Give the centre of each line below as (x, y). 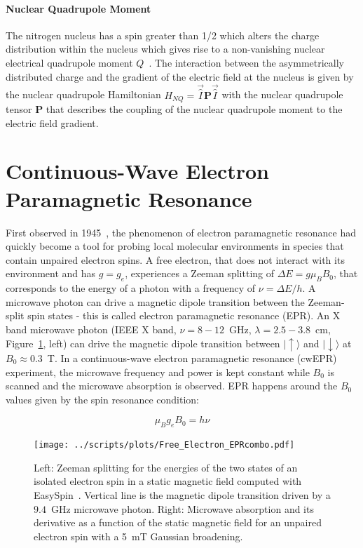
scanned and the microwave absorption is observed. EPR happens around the (172, 386)
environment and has (51, 273)
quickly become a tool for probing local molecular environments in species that (175, 246)
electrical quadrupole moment (69, 62)
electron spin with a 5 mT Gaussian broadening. (138, 536)
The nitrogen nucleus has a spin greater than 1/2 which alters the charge (163, 35)
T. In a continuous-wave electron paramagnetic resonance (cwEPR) (192, 358)
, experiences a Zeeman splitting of (200, 273)
